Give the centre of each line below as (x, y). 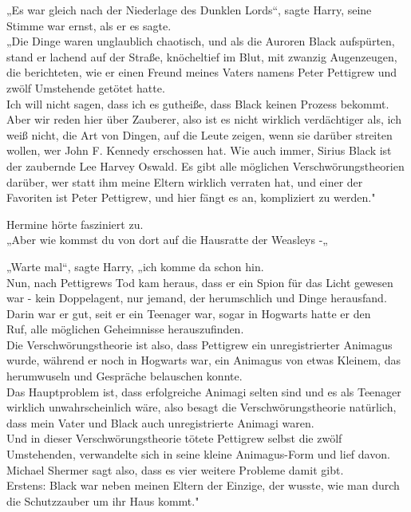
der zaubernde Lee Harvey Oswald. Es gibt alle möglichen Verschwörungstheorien (205, 165)
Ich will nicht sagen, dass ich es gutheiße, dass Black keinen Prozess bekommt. (198, 103)
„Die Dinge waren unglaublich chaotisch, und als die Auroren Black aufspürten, (201, 41)
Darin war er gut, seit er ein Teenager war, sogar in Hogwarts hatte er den (189, 313)
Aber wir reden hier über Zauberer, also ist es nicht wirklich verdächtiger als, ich (204, 119)
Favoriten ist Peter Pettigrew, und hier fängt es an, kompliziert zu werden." (191, 197)
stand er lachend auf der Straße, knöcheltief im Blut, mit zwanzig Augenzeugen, (202, 56)
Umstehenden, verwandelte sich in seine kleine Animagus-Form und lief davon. (198, 454)
